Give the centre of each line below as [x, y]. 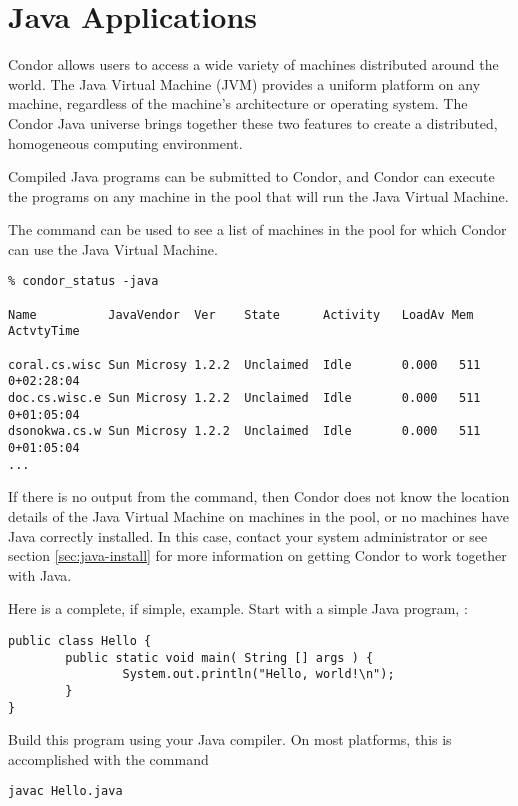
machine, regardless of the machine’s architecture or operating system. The [238, 103]
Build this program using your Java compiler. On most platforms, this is [230, 739]
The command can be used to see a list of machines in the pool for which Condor [257, 229]
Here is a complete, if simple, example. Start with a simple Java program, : [238, 608]
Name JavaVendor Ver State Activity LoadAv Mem [241, 314]
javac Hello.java [65, 791]
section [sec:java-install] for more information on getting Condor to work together [257, 555]
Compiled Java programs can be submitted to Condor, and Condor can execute [251, 176]
